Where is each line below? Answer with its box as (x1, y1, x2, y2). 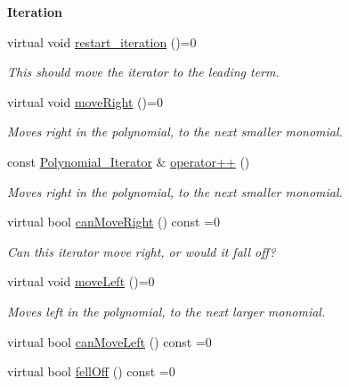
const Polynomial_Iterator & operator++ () (7, 152, 250, 170)
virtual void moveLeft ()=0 (7, 272, 155, 291)
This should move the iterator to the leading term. (7, 62, 280, 81)
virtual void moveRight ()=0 (7, 92, 163, 111)
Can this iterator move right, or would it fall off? (7, 242, 276, 260)
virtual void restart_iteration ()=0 (7, 32, 197, 51)
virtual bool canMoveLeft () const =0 (7, 332, 212, 350)
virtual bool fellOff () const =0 (7, 362, 175, 381)
